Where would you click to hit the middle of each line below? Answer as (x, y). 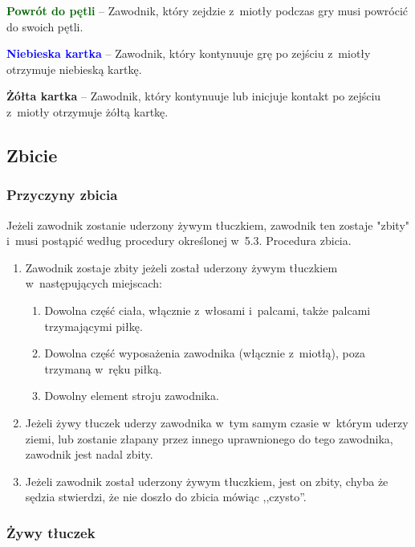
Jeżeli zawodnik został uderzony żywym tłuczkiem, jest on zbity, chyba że (207, 481)
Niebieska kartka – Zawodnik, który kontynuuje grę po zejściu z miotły (189, 53)
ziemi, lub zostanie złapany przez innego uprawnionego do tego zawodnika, (209, 438)
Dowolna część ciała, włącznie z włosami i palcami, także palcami (207, 310)
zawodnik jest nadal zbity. (89, 454)
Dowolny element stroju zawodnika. (132, 396)
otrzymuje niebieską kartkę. (74, 69)
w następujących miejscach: (94, 283)
